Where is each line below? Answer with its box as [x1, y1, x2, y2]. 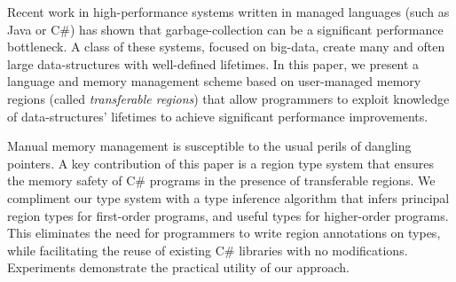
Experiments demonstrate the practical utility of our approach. [7, 258, 350, 277]
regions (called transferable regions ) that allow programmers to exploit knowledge [7, 89, 450, 107]
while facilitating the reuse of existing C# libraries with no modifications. [7, 240, 408, 259]
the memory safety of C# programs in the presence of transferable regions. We [7, 171, 436, 190]
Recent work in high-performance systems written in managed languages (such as [7, 3, 450, 20]
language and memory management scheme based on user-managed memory [7, 72, 421, 90]
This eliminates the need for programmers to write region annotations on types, [7, 223, 441, 242]
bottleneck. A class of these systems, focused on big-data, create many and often [7, 37, 445, 56]
